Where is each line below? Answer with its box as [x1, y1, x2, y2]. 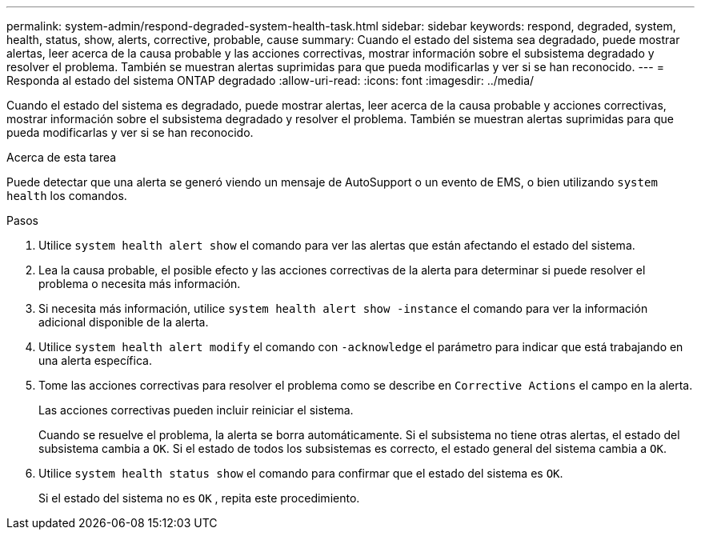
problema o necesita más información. [38, 277, 241, 290]
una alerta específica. [38, 354, 152, 367]
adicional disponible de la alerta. [38, 315, 209, 329]
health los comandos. [6, 189, 127, 202]
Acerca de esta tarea [6, 150, 117, 164]
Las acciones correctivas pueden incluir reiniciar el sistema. [38, 403, 354, 417]
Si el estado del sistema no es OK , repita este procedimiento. [38, 491, 360, 505]
